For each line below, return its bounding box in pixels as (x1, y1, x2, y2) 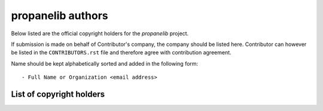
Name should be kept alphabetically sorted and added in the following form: (11, 60, 199, 67)
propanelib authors (11, 9, 108, 22)
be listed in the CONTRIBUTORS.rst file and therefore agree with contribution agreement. (11, 49, 231, 56)
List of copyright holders (11, 89, 105, 99)
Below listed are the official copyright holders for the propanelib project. (11, 30, 189, 37)
